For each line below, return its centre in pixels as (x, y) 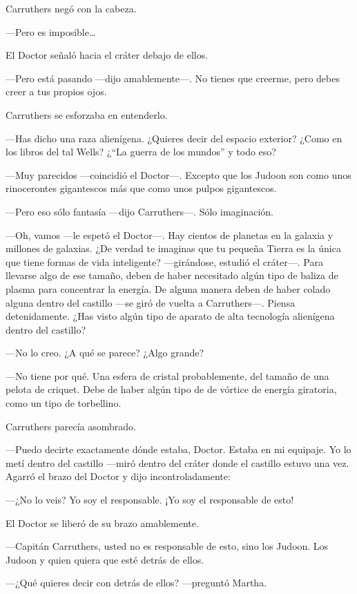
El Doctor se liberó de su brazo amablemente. (102, 523)
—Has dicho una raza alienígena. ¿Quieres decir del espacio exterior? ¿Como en (174, 138)
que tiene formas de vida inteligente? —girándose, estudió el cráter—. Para (164, 261)
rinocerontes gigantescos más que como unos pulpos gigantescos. (141, 188)
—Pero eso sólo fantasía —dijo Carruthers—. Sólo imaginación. (140, 211)
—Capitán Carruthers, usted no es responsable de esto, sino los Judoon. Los (167, 546)
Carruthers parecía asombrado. (71, 426)
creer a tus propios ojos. (56, 92)
